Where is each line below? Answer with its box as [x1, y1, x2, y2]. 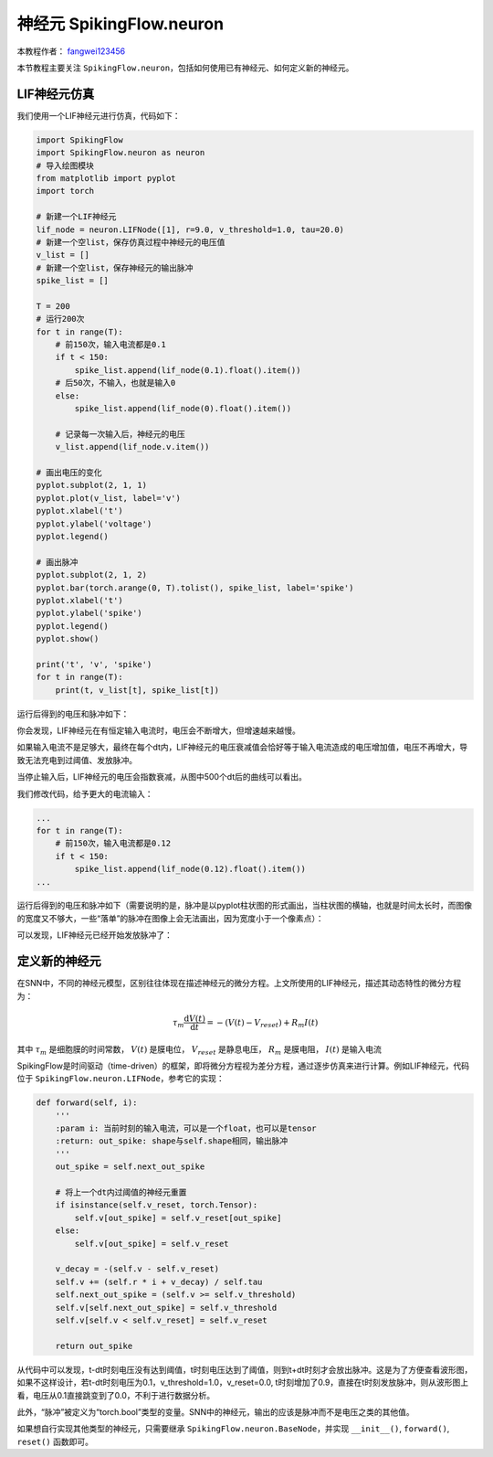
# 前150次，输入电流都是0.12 [55, 838, 172, 849]
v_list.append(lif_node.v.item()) [55, 441, 210, 452]
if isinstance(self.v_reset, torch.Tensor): [55, 1200, 258, 1210]
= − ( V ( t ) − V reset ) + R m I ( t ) [206, 1017, 319, 1030]
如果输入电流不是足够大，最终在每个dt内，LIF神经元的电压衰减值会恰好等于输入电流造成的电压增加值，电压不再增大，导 [16, 741, 468, 753]
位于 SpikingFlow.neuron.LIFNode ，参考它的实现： [16, 1073, 226, 1084]
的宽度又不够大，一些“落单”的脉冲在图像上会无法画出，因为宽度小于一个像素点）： [16, 912, 324, 923]
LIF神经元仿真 [16, 86, 95, 101]
